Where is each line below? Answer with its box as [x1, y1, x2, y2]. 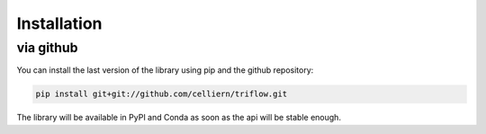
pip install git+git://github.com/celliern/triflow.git [35, 89, 288, 99]
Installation [16, 13, 103, 33]
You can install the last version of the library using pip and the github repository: [16, 65, 314, 76]
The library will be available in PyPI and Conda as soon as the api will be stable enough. [16, 112, 342, 123]
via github [16, 40, 78, 56]
